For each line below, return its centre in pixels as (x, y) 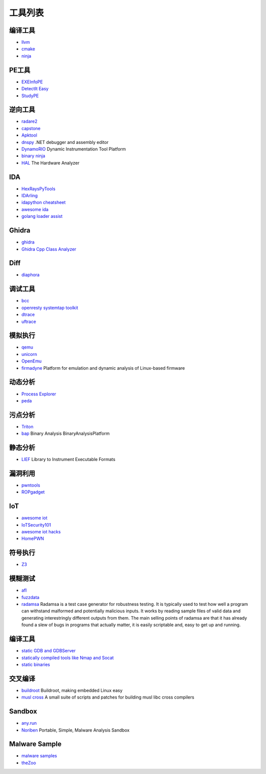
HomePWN (33, 539)
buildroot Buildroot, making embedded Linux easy (72, 690)
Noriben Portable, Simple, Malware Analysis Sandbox (76, 730)
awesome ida (35, 209)
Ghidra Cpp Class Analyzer (49, 249)
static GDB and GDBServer (49, 651)
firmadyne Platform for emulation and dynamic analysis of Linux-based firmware (103, 368)
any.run (29, 723)
